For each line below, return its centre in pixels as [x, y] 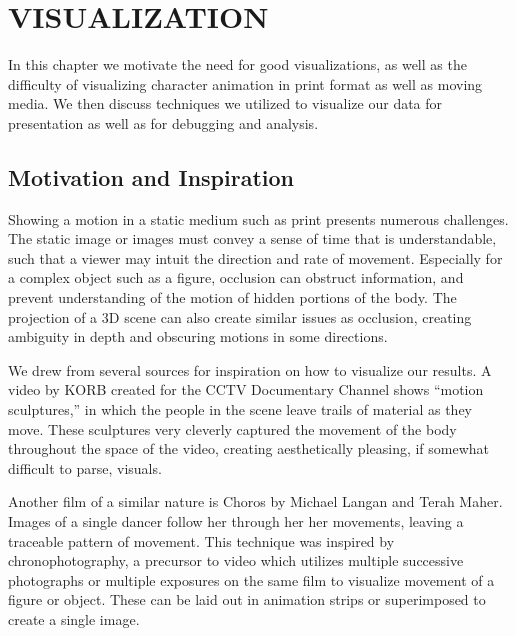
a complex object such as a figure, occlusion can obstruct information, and [236, 277]
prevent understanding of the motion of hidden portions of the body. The [232, 297]
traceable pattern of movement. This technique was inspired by [201, 540]
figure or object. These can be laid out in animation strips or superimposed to [247, 599]
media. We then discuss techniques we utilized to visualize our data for [225, 103]
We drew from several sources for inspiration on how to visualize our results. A [250, 369]
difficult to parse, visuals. [85, 467]
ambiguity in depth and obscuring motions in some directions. [198, 336]
